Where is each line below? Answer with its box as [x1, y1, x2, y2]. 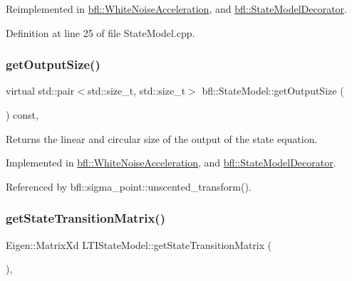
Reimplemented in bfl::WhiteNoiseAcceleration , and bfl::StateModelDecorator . [6, 1, 347, 16]
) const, [6, 107, 38, 122]
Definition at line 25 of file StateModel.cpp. [6, 25, 195, 40]
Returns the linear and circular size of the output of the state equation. [6, 131, 318, 146]
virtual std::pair [6, 83, 75, 98]
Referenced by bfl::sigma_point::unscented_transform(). [6, 179, 252, 193]
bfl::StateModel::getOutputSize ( [202, 83, 344, 98]
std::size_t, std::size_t [87, 83, 186, 98]
